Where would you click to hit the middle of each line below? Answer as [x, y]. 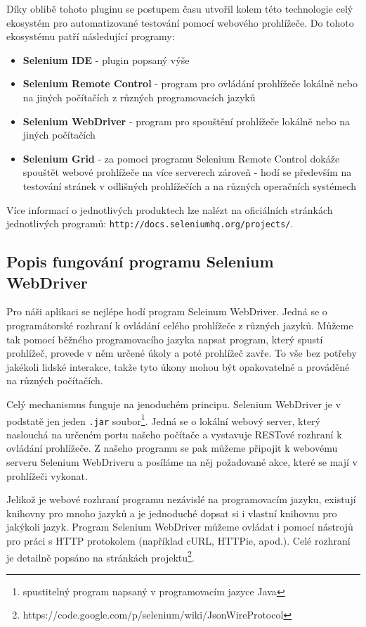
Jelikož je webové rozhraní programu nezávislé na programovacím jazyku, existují [181, 499]
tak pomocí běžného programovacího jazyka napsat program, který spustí [165, 339]
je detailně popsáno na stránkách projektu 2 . [100, 556]
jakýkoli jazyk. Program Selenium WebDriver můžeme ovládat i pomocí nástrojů [180, 527]
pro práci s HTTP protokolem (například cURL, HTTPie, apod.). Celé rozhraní [178, 540]
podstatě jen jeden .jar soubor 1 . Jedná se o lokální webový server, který [163, 419]
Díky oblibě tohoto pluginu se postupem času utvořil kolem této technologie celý [180, 8]
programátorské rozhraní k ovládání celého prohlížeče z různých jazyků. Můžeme [180, 325]
